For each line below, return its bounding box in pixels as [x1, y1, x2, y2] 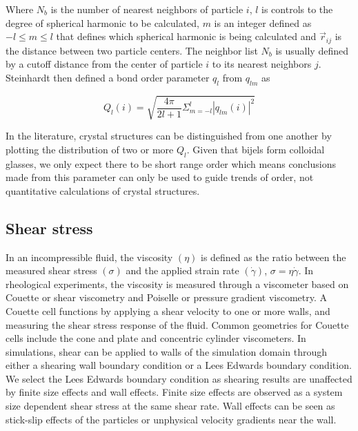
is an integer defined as [214, 15, 312, 30]
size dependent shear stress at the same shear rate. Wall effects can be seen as [6, 399, 335, 413]
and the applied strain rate [126, 263, 239, 278]
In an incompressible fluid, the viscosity [6, 249, 173, 264]
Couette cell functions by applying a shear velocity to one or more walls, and [6, 303, 330, 318]
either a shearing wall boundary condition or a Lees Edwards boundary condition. [6, 358, 352, 372]
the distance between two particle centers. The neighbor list [6, 43, 258, 57]
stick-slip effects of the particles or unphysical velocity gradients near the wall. [6, 412, 337, 426]
